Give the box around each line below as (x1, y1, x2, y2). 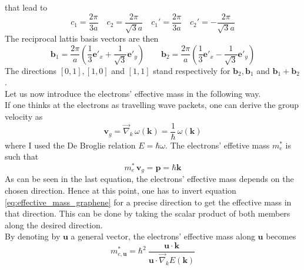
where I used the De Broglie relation (5, 139, 136, 151)
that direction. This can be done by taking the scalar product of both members (5, 207, 290, 220)
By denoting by (5, 230, 61, 242)
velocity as (5, 110, 43, 123)
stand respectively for (153, 64, 230, 76)
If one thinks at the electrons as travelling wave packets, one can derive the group (5, 99, 299, 111)
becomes (266, 230, 296, 242)
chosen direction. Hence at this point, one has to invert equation (5, 184, 236, 196)
